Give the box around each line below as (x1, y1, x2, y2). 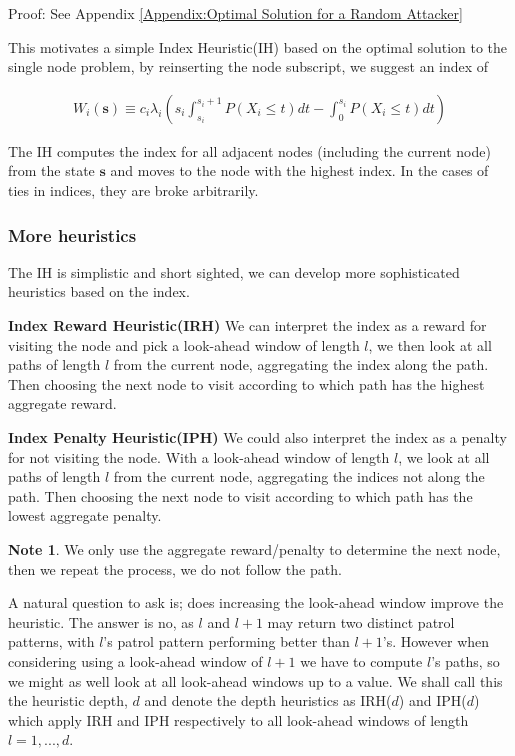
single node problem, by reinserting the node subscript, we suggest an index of (8, 56, 489, 77)
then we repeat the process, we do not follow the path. (8, 558, 342, 579)
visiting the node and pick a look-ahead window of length (8, 334, 360, 355)
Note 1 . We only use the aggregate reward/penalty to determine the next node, (8, 538, 501, 559)
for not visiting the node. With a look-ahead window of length (8, 446, 390, 467)
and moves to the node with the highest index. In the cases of (110, 160, 489, 181)
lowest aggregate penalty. (8, 505, 162, 526)
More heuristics (8, 222, 137, 247)
